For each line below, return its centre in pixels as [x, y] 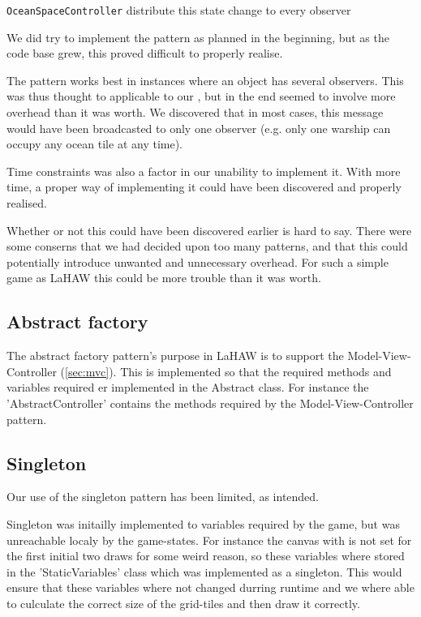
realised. [27, 203]
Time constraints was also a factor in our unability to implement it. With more [204, 171]
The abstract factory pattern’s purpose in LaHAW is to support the [175, 356]
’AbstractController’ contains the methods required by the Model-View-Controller [210, 403]
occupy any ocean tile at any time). [95, 144]
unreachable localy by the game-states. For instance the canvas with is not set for [209, 540]
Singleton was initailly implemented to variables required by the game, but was [203, 523]
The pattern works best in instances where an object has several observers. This [205, 80]
